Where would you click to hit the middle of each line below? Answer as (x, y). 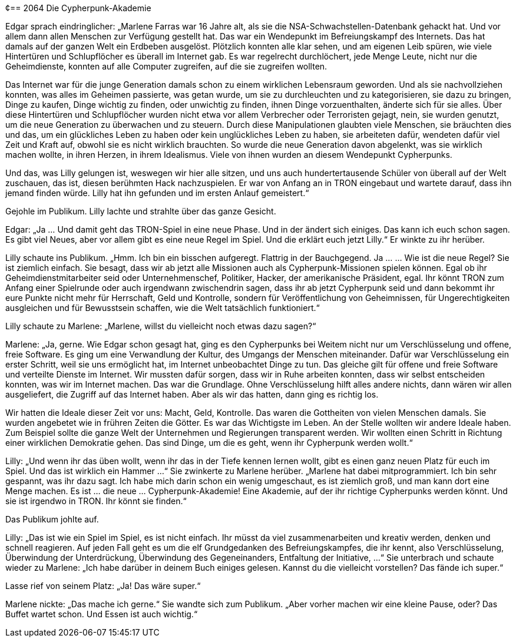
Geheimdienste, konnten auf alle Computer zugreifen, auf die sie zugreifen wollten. (166, 66)
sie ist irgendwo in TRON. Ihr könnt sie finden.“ (96, 501)
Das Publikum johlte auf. (52, 519)
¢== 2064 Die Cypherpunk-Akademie (78, 8)
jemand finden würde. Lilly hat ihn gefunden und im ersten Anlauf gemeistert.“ (157, 193)
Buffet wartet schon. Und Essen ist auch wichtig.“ (102, 614)
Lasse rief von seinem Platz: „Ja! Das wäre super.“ (103, 586)
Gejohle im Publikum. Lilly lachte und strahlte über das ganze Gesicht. (141, 211)
